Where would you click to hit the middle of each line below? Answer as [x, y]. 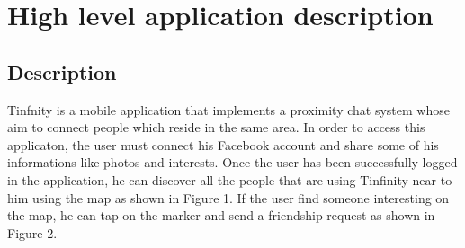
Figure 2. [32, 232]
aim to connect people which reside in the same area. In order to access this [216, 127]
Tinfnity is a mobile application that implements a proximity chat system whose [228, 109]
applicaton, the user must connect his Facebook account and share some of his [223, 144]
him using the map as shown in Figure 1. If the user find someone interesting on [228, 197]
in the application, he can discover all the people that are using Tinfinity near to [230, 179]
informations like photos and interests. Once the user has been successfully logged [232, 162]
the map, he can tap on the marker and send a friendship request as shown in [221, 215]
